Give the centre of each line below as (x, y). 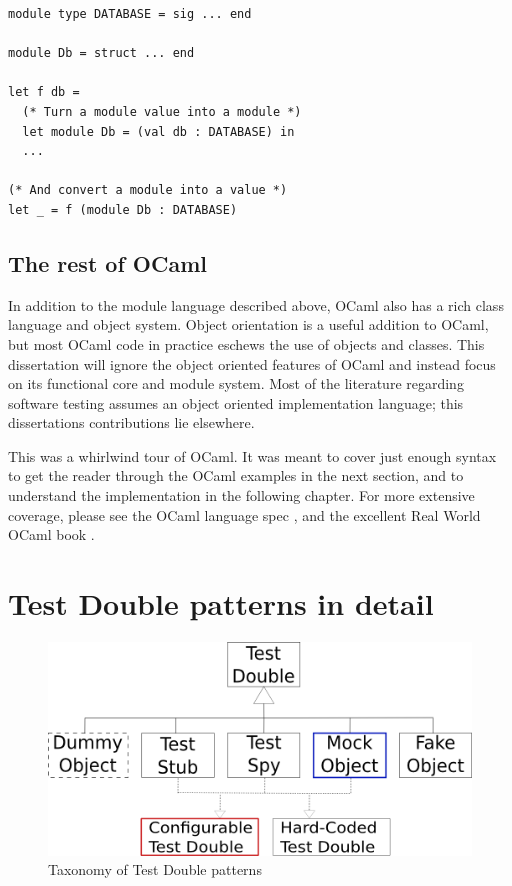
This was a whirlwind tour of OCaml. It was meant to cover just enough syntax (252, 455)
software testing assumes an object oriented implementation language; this (236, 402)
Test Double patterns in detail (221, 603)
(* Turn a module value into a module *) (162, 111)
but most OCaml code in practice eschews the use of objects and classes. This (246, 343)
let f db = (44, 92)
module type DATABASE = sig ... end (130, 14)
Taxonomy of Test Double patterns (155, 869)
